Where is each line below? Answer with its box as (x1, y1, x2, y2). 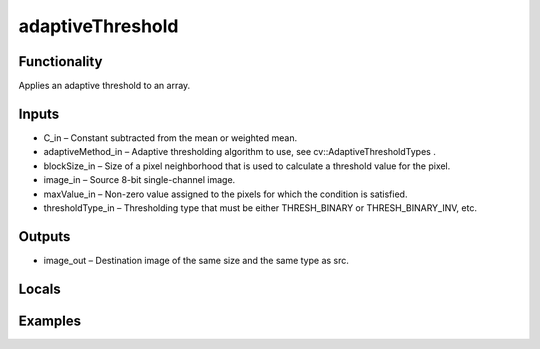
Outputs (18, 228, 71, 245)
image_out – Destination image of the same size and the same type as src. (43, 254, 350, 266)
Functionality (18, 53, 103, 70)
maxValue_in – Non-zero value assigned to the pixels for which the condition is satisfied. (43, 188, 408, 200)
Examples (18, 312, 82, 329)
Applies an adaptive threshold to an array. (18, 80, 191, 92)
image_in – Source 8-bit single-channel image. (43, 174, 236, 186)
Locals (18, 280, 61, 297)
